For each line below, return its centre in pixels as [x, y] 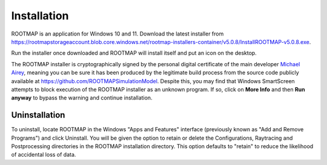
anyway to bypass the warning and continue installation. [82, 98]
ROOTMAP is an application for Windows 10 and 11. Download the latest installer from [117, 34]
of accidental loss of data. [44, 155]
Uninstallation [38, 115]
